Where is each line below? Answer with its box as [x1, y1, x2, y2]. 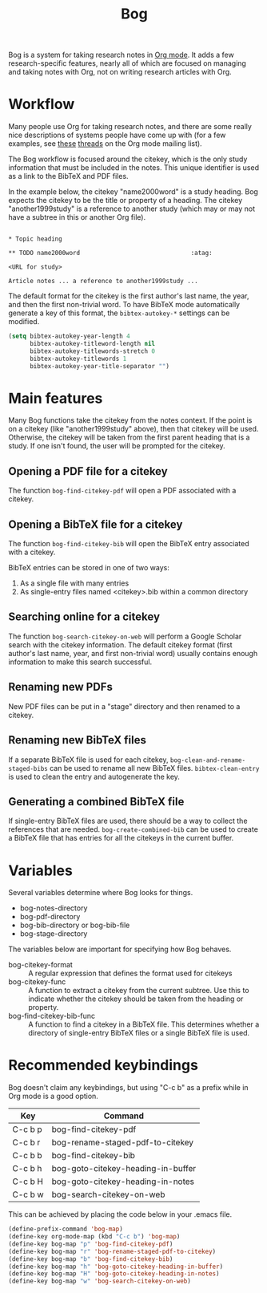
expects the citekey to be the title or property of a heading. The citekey [8, 196, 243, 205]
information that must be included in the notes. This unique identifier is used [8, 163, 260, 172]
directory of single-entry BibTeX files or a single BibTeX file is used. [28, 1028, 250, 1038]
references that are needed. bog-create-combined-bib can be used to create [8, 825, 258, 834]
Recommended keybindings [8, 1056, 198, 1075]
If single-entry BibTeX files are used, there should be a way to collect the [8, 816, 248, 826]
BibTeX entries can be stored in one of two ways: [8, 563, 169, 573]
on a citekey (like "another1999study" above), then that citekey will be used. [8, 424, 259, 434]
